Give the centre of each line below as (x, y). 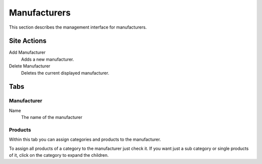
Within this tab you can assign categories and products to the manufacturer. (85, 139)
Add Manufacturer (27, 52)
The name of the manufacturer (52, 117)
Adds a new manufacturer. (48, 59)
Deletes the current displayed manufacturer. (65, 73)
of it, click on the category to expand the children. (59, 155)
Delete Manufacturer (30, 66)
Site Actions (28, 41)
